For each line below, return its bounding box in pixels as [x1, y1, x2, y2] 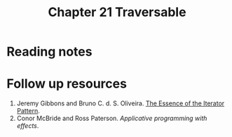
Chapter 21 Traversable [48, 4, 186, 20]
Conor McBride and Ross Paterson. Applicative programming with [16, 114, 207, 123]
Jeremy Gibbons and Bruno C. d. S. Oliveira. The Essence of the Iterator [16, 99, 225, 107]
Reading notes [6, 44, 93, 60]
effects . [16, 122, 39, 130]
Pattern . [16, 107, 40, 115]
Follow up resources [6, 76, 128, 92]
